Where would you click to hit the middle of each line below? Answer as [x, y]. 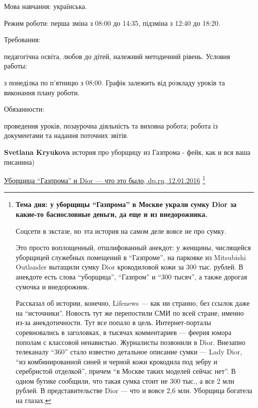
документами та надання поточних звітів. [66, 135]
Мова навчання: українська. [46, 6]
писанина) [19, 162]
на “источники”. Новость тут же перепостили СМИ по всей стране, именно [130, 312]
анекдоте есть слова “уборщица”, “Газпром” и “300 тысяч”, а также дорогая [131, 276]
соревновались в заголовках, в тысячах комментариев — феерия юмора [124, 332]
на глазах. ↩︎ [33, 400]
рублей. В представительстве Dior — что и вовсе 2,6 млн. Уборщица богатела [134, 390]
